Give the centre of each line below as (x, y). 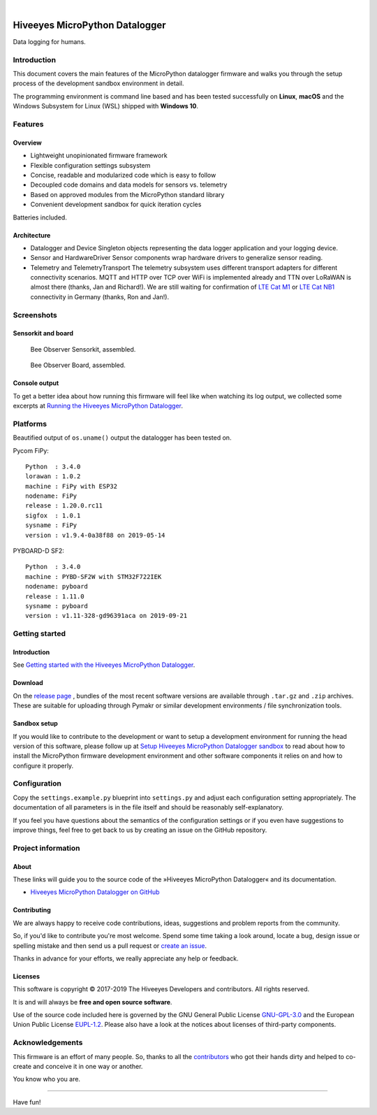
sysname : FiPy (51, 525)
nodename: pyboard (57, 587)
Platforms (30, 424)
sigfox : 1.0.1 (53, 515)
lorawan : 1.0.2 (53, 476)
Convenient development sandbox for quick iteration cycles (116, 204)
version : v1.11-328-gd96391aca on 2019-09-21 (106, 616)
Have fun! (27, 1102)
